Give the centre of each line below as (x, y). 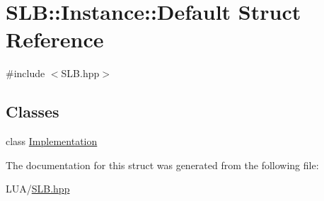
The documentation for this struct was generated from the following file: (162, 165)
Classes (33, 111)
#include (25, 73)
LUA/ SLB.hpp (38, 189)
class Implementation (52, 141)
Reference (55, 39)
